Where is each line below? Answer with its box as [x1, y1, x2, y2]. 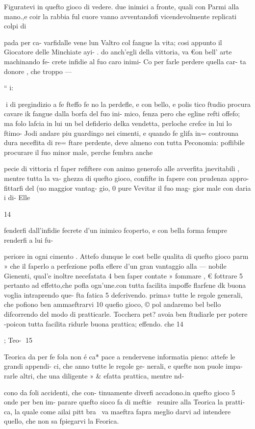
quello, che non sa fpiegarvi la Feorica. [4, 416, 119, 426]
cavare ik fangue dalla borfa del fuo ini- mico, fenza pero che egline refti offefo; [4, 108, 240, 119]
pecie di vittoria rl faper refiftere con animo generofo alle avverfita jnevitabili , [4, 163, 240, 174]
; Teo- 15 [4, 335, 32, 345]
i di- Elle [4, 192, 30, 202]
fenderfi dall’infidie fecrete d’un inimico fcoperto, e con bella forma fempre [4, 225, 227, 235]
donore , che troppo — [4, 66, 72, 76]
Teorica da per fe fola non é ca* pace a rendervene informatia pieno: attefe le [4, 351, 235, 361]
